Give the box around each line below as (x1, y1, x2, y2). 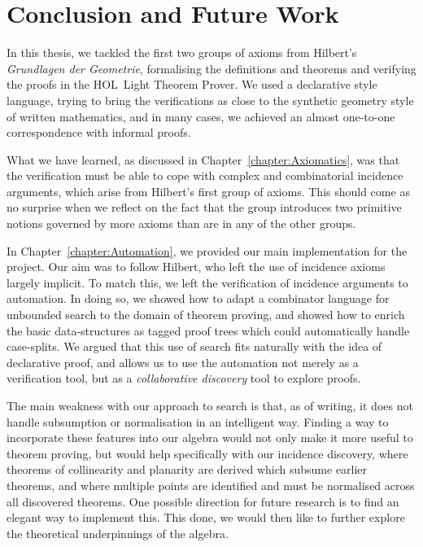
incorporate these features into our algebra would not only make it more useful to (7, 429, 413, 446)
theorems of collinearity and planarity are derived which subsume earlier (7, 461, 368, 478)
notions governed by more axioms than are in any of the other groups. (7, 215, 356, 232)
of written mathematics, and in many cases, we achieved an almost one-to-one (7, 107, 395, 125)
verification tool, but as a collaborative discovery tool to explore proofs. (7, 370, 361, 387)
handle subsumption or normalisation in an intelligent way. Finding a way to (7, 413, 389, 430)
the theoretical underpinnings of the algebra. (7, 524, 229, 541)
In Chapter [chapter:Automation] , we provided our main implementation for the (7, 242, 408, 259)
